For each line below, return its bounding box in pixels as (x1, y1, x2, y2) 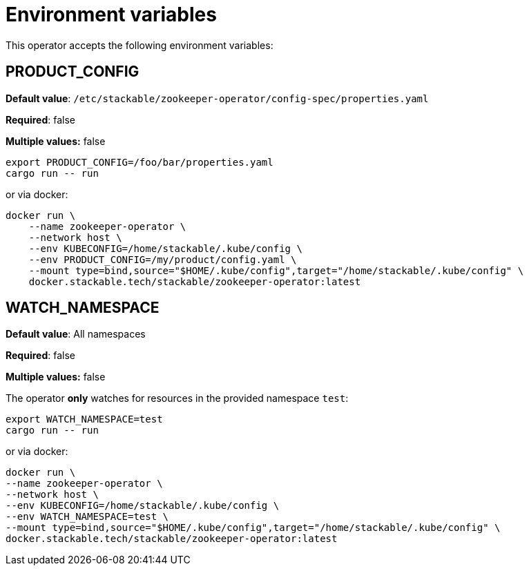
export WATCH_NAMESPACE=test (6, 414, 163, 425)
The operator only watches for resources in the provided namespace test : (6, 392, 349, 405)
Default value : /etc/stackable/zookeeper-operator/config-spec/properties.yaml (6, 92, 429, 104)
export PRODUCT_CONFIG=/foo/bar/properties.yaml (6, 156, 273, 168)
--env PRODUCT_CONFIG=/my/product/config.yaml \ (28, 253, 297, 265)
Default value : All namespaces (6, 328, 146, 340)
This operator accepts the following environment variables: (6, 39, 273, 51)
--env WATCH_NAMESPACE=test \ (6, 511, 169, 523)
